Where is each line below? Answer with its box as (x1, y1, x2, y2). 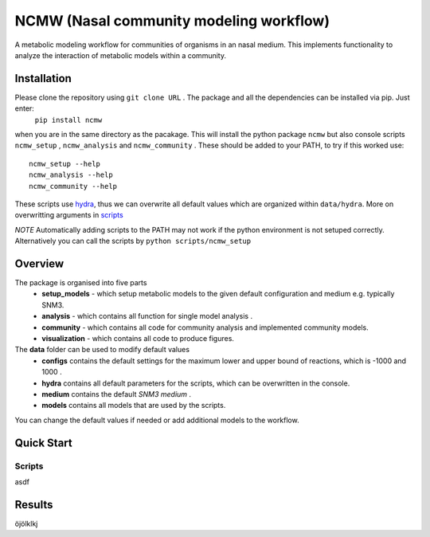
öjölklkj (14, 519, 38, 528)
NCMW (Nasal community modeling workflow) (14, 12, 330, 29)
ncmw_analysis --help (29, 171, 113, 179)
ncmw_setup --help (29, 159, 101, 168)
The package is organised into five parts (14, 278, 147, 288)
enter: (14, 104, 35, 113)
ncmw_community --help (29, 182, 118, 190)
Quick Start (14, 436, 72, 449)
